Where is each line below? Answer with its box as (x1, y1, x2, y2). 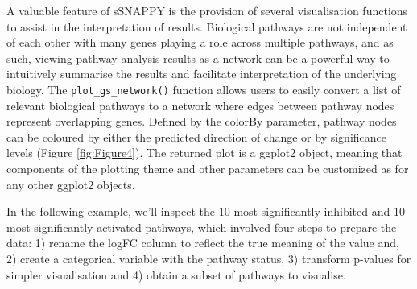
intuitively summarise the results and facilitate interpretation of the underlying (6, 65, 397, 82)
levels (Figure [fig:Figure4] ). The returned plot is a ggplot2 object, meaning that (6, 144, 403, 161)
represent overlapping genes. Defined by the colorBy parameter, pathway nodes (6, 113, 397, 130)
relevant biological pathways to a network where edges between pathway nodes (6, 97, 394, 114)
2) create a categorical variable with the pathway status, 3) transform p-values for (6, 250, 411, 266)
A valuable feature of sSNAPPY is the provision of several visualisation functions (6, 2, 408, 19)
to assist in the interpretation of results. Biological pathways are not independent (6, 18, 407, 35)
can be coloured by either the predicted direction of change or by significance (6, 128, 386, 145)
